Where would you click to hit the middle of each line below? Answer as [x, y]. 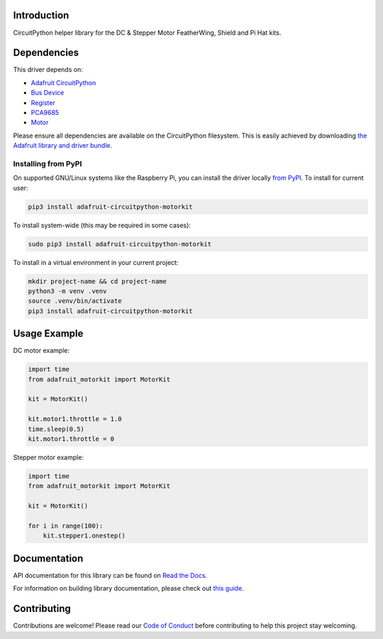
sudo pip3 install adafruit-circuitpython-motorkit [120, 244]
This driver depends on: [48, 70]
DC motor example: [41, 351]
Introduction [41, 15]
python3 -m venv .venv [67, 291]
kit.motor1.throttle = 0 [71, 439]
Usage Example [48, 334]
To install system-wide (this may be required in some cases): [102, 225]
